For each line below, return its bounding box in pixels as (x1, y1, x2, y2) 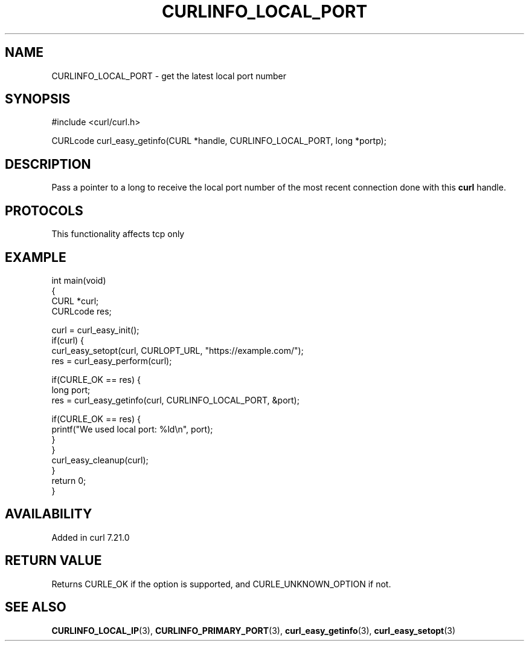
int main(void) (51, 275, 106, 285)
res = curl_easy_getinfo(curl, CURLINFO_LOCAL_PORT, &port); (51, 394, 300, 405)
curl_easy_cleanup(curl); (51, 454, 149, 465)
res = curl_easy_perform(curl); (51, 355, 172, 366)
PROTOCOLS (5, 203, 83, 218)
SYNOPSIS (5, 91, 71, 107)
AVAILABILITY (5, 506, 92, 522)
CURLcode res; (51, 305, 112, 316)
